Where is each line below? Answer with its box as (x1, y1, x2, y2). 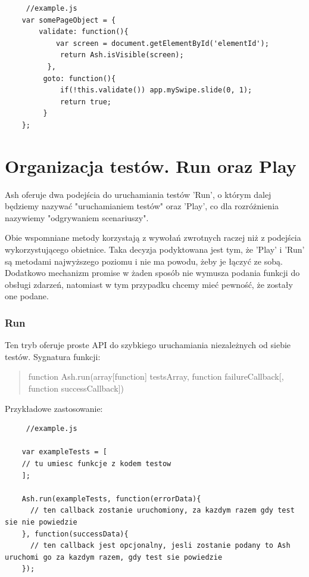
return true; (60, 97, 111, 106)
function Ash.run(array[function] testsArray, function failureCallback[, (28, 370, 284, 383)
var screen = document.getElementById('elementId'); (55, 39, 269, 48)
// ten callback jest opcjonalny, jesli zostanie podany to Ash (30, 541, 291, 550)
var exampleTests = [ (21, 448, 107, 457)
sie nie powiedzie (5, 517, 77, 526)
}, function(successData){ (21, 529, 129, 538)
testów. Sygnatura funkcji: (5, 350, 101, 362)
